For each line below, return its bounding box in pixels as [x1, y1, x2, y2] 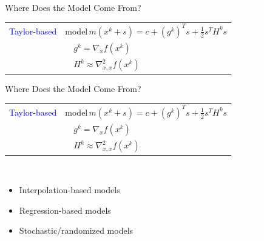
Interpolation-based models [19, 183, 120, 196]
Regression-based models [19, 203, 111, 216]
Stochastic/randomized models [19, 224, 134, 237]
